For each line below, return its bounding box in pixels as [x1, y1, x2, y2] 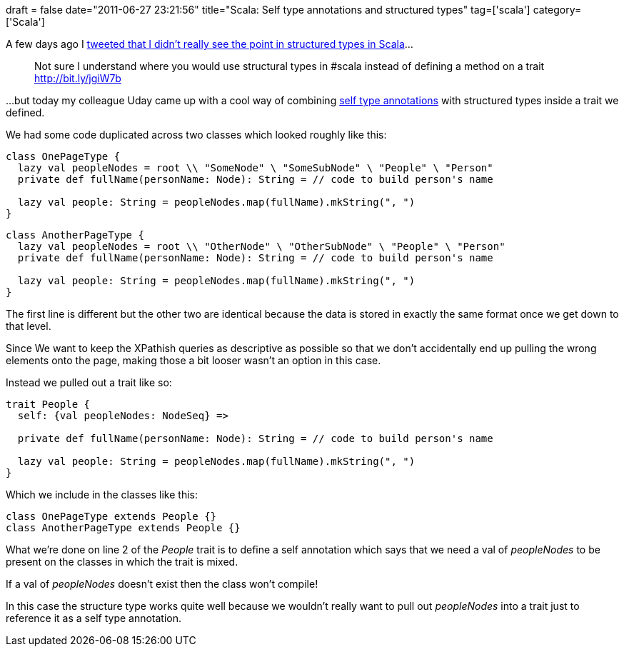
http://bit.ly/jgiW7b [34, 72, 121, 84]
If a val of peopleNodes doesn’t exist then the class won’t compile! [6, 578, 318, 590]
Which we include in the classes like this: [6, 488, 198, 501]
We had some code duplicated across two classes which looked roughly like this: [6, 129, 387, 141]
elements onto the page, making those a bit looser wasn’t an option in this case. [6, 354, 381, 366]
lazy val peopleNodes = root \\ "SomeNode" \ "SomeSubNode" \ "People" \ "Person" [17, 162, 493, 174]
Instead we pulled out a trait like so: [6, 376, 172, 388]
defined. [6, 106, 45, 119]
